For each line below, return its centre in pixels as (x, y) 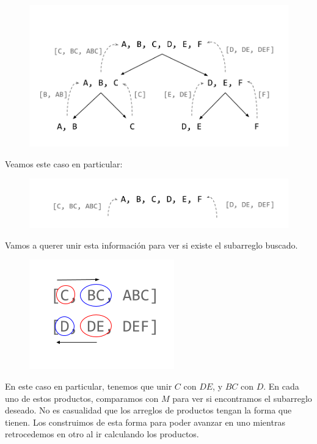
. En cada (281, 386)
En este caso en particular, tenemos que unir (89, 386)
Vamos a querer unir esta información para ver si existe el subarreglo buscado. (151, 245)
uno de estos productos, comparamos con (82, 398)
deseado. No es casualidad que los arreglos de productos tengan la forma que (148, 410)
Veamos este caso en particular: (64, 163)
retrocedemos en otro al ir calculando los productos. (102, 434)
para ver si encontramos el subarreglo (242, 398)
